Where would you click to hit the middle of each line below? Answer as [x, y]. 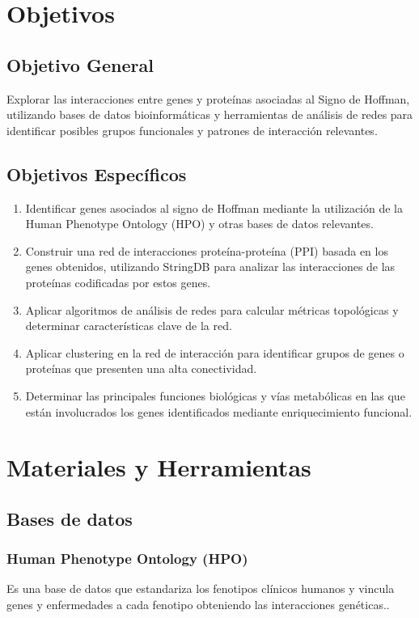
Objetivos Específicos [97, 174]
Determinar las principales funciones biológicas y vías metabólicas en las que [215, 395]
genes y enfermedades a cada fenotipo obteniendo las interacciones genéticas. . [198, 605]
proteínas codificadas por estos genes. [118, 282]
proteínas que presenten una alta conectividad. [141, 368]
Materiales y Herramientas [159, 467]
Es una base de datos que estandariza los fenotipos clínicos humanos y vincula [201, 588]
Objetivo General [80, 64]
